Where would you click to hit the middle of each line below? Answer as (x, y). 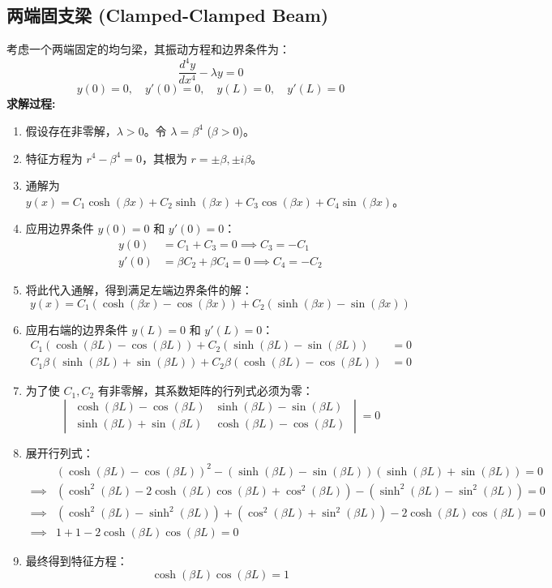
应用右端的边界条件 (77, 329)
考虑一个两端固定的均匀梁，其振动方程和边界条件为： (148, 49)
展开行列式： (60, 452)
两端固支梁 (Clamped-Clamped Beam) (168, 15)
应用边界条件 (60, 228)
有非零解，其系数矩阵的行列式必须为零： (205, 391)
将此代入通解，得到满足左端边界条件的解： (139, 289)
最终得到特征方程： (77, 561)
